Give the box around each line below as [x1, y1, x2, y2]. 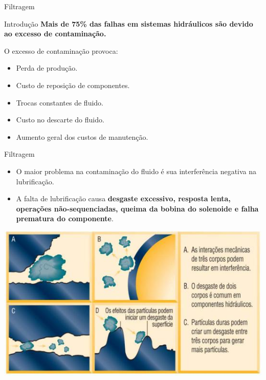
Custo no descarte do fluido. [16, 114, 104, 125]
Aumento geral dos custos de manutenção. [16, 131, 148, 142]
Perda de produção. [16, 62, 78, 73]
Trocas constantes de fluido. [16, 97, 104, 108]
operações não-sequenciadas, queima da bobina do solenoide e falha [16, 203, 259, 214]
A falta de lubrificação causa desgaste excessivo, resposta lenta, [16, 193, 231, 204]
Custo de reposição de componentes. [16, 79, 130, 90]
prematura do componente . [16, 213, 114, 224]
